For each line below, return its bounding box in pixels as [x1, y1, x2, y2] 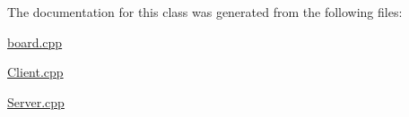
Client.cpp [7, 63, 64, 81]
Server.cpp [7, 92, 65, 111]
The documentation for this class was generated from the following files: [7, 3, 403, 21]
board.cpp [7, 32, 63, 51]
